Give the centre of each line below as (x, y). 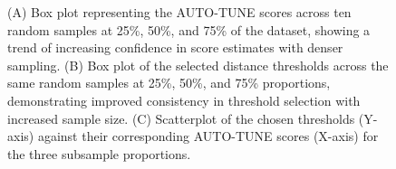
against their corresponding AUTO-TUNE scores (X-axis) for (208, 136)
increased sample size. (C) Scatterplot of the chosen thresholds (181, 118)
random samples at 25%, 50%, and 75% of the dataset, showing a (189, 29)
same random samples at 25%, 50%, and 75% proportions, (169, 83)
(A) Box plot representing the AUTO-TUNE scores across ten (179, 12)
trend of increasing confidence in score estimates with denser (175, 47)
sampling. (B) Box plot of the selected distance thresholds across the (198, 65)
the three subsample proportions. (99, 153)
